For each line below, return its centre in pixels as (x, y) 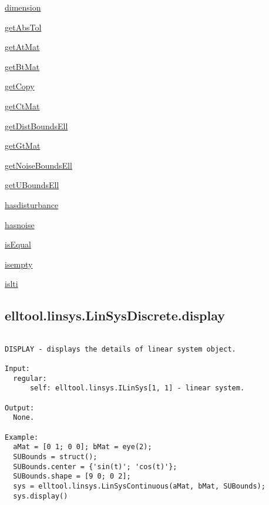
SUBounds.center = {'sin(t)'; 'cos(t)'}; (95, 466)
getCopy (20, 86)
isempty (19, 264)
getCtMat (22, 106)
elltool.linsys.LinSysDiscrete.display (115, 315)
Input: (17, 369)
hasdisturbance (32, 204)
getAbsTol (23, 27)
